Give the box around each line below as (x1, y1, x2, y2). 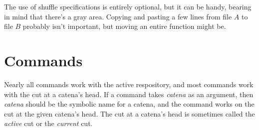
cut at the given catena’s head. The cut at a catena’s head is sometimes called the (4, 108, 255, 119)
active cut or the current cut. (4, 118, 93, 129)
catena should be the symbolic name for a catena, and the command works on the (4, 99, 255, 109)
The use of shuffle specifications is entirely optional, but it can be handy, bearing (4, 1, 252, 11)
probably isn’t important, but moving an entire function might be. (22, 21, 226, 31)
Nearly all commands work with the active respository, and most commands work (4, 79, 254, 89)
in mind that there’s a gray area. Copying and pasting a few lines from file (4, 11, 232, 21)
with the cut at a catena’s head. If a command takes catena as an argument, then (4, 89, 254, 99)
